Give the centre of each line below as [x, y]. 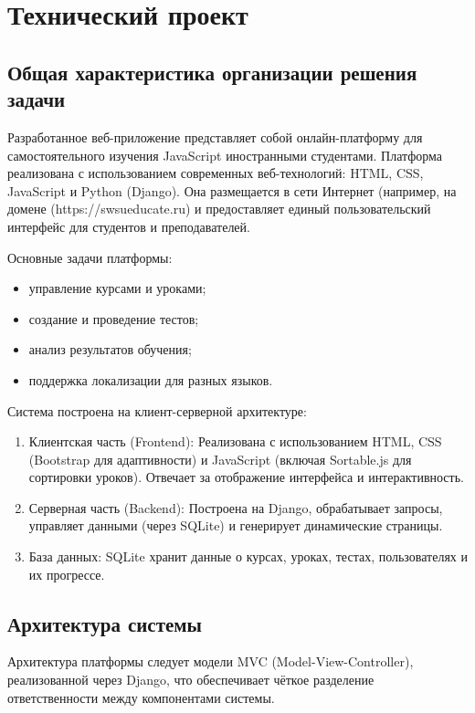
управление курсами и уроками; [117, 288]
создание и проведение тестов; [114, 318]
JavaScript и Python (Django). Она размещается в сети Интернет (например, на [232, 190]
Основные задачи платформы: [90, 257]
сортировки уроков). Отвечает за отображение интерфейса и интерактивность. [246, 477]
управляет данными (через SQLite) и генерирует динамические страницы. [236, 525]
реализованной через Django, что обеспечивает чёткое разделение [191, 680]
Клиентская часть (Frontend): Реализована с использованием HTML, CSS [235, 441]
